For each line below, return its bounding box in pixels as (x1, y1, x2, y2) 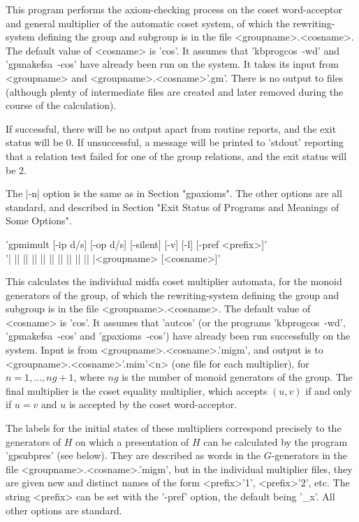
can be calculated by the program (203, 434, 348, 449)
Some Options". (6, 213, 72, 228)
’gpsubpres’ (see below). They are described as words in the (6, 448, 261, 463)
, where (73, 370, 105, 384)
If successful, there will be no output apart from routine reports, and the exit (6, 121, 337, 136)
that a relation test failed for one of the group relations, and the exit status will (6, 148, 347, 163)
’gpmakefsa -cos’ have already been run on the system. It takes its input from (6, 57, 339, 71)
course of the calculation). (6, 98, 117, 113)
